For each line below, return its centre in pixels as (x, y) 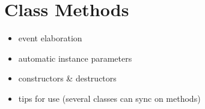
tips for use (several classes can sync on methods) (109, 98)
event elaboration (50, 38)
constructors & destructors (67, 78)
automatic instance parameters (75, 58)
